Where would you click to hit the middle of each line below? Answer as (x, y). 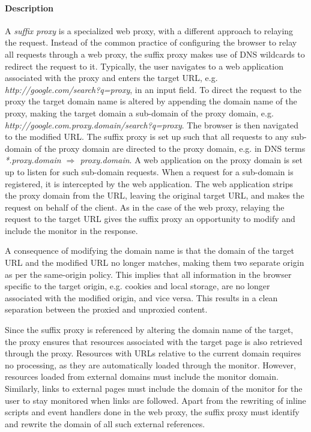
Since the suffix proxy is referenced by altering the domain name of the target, (149, 330)
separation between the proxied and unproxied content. (106, 309)
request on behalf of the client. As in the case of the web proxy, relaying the (145, 207)
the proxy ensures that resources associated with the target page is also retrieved (154, 341)
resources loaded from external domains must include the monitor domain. (142, 376)
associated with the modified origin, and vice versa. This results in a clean (141, 297)
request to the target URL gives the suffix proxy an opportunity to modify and (150, 219)
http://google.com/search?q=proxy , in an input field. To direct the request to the (153, 89)
